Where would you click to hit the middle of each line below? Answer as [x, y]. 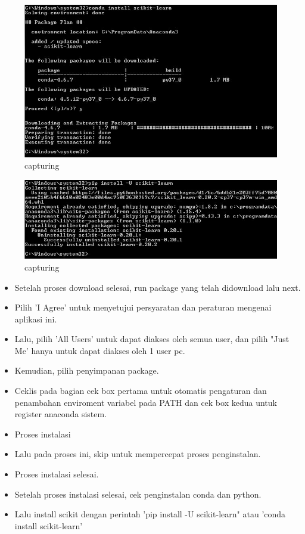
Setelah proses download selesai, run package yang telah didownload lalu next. [158, 287]
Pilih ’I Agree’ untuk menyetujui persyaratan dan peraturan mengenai [143, 307]
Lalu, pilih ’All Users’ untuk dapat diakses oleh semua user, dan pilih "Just [152, 339]
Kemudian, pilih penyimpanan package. [87, 370]
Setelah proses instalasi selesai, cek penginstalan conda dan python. [138, 494]
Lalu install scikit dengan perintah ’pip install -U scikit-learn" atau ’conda [150, 514]
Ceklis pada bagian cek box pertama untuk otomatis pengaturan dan [141, 391]
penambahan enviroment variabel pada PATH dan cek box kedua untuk [146, 402]
